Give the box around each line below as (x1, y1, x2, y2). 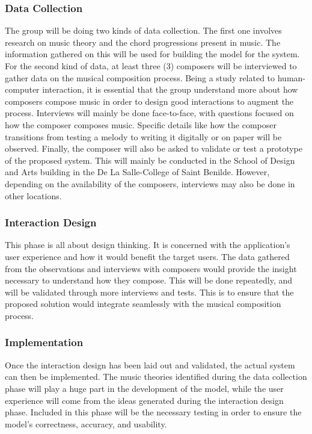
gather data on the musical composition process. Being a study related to (5, 71, 275, 84)
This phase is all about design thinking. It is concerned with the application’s (5, 238, 290, 251)
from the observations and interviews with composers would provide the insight (5, 262, 297, 274)
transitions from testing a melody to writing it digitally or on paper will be (5, 130, 282, 143)
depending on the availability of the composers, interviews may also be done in (5, 177, 295, 190)
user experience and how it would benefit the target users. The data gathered (5, 250, 290, 262)
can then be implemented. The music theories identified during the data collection (5, 370, 307, 383)
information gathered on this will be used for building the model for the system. (5, 48, 300, 60)
